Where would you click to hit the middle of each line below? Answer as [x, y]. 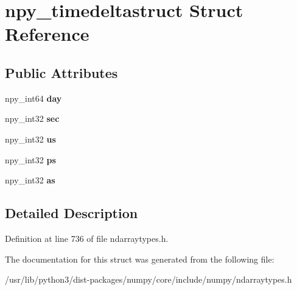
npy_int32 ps [30, 159]
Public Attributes [61, 72]
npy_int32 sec [32, 118]
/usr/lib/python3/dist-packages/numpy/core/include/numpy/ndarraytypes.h [148, 279]
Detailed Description [72, 213]
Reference [47, 34]
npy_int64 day [33, 98]
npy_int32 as [30, 180]
